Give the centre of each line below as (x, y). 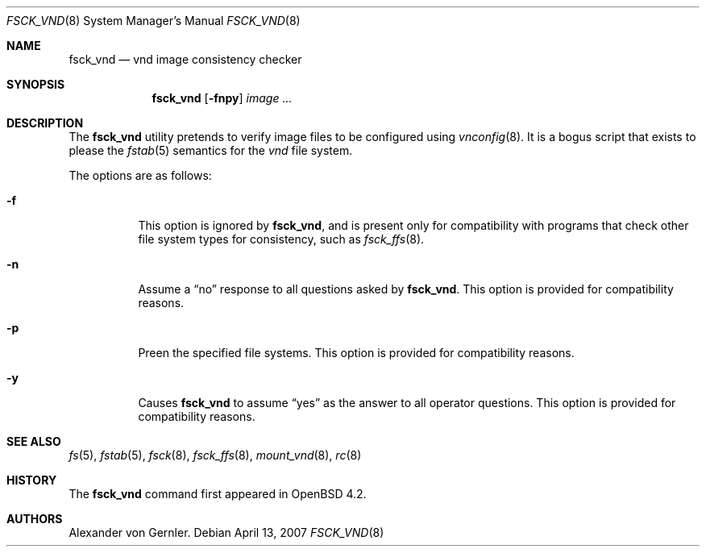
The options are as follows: (140, 175)
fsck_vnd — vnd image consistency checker (185, 59)
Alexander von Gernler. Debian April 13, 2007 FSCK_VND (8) (226, 532)
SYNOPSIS (36, 84)
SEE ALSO (34, 441)
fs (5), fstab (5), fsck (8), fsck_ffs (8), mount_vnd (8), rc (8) (215, 455)
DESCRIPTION (45, 123)
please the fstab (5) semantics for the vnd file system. (211, 150)
